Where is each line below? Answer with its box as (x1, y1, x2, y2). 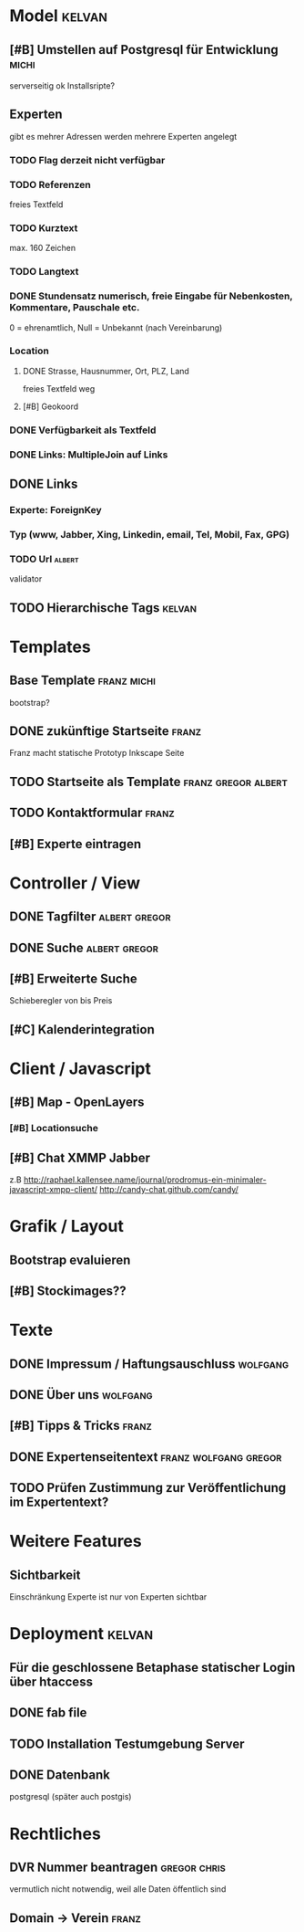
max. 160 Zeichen (9, 243, 76, 254)
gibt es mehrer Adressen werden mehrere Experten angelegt (9, 131, 238, 142)
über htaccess (9, 1674, 94, 1689)
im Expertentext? (9, 1495, 109, 1510)
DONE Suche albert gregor (9, 940, 159, 955)
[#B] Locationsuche (9, 1122, 98, 1135)
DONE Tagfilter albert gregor (9, 909, 171, 925)
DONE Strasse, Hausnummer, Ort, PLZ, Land (22, 365, 189, 376)
